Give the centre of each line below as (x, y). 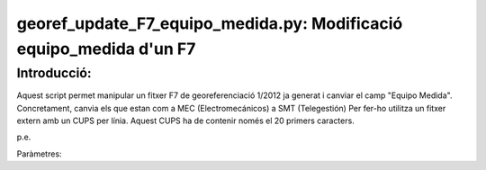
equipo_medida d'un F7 (106, 49)
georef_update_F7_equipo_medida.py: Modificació (210, 23)
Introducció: (54, 73)
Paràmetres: (39, 154)
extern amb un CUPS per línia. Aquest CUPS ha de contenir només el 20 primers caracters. (185, 121)
